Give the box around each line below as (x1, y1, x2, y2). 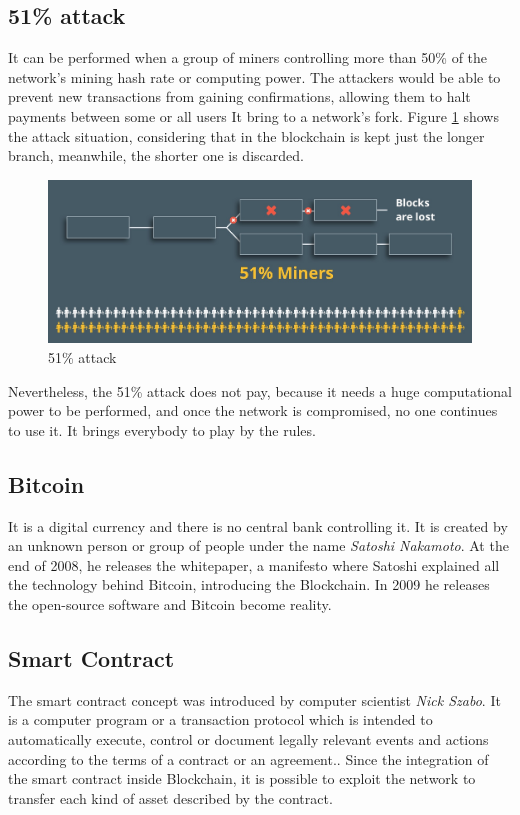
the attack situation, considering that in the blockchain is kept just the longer (8, 125, 485, 146)
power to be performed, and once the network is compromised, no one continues (8, 400, 498, 421)
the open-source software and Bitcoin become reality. (8, 594, 332, 615)
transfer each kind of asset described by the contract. (8, 787, 333, 808)
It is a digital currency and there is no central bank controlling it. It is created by (8, 515, 508, 536)
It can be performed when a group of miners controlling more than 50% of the (8, 47, 488, 68)
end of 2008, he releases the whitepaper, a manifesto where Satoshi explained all (8, 554, 500, 575)
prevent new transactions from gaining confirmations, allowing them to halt (8, 86, 471, 107)
